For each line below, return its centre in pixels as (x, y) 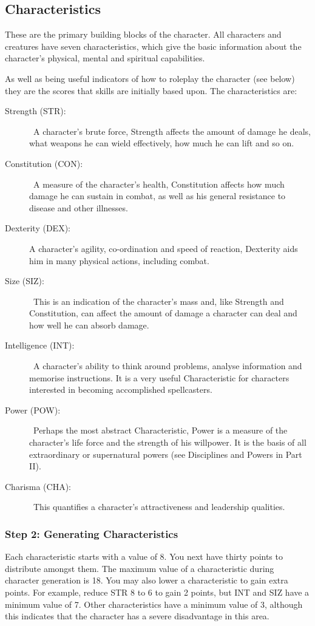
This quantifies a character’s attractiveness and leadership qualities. (159, 507)
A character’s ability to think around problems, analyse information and (168, 366)
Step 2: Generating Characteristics (92, 533)
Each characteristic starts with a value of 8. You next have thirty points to (144, 556)
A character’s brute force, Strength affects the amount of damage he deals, (172, 131)
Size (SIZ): (25, 281)
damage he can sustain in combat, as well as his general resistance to (157, 196)
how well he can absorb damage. (89, 325)
